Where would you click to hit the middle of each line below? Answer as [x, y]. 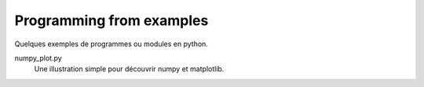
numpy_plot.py [38, 58]
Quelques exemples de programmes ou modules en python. [111, 44]
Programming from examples [111, 20]
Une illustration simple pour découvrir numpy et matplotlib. [129, 69]
